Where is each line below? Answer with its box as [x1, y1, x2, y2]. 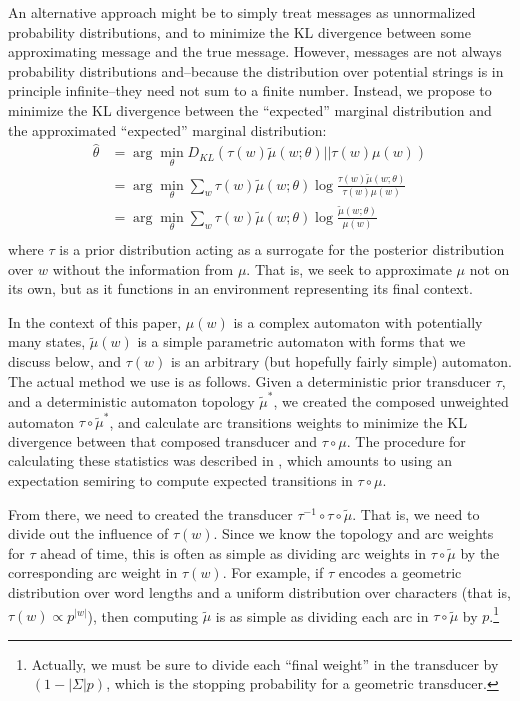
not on [469, 258, 510, 279]
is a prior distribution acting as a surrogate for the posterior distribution [59, 239, 505, 260]
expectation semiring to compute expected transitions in [8, 470, 353, 490]
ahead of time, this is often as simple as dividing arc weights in [40, 542, 427, 563]
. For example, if [222, 562, 324, 583]
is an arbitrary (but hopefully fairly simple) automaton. [170, 351, 513, 371]
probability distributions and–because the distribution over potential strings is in [8, 60, 504, 81]
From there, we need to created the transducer [8, 503, 293, 524]
